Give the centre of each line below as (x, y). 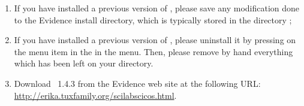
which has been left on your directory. (84, 63)
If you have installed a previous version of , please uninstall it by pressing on (155, 40)
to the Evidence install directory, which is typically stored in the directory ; (153, 19)
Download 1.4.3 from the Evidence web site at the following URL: (137, 83)
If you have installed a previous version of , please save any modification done (157, 8)
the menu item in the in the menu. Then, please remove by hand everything (153, 51)
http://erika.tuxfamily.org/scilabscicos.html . (95, 95)
